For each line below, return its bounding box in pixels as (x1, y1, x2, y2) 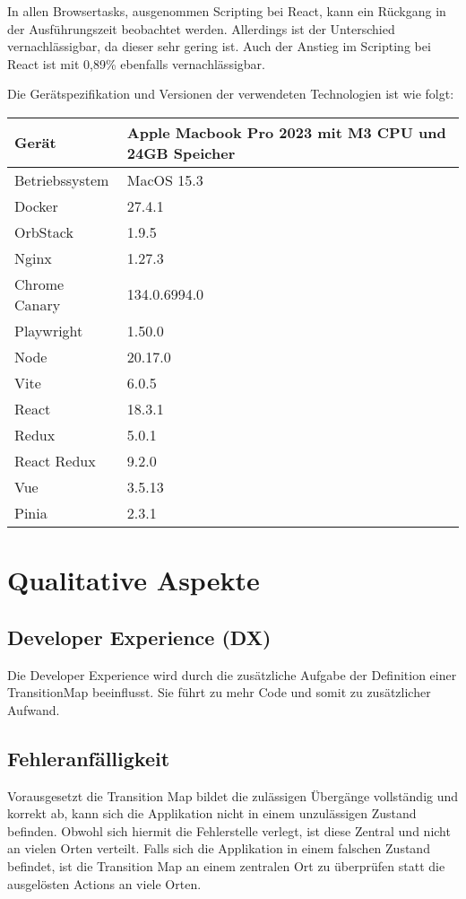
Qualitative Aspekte (7, 562, 260, 598)
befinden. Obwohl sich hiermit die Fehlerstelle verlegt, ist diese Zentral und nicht (7, 821, 451, 840)
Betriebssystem (14, 169, 109, 190)
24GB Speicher (126, 142, 236, 163)
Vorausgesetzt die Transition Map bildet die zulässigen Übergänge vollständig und (7, 786, 459, 805)
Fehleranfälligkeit (7, 744, 170, 772)
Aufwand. (7, 700, 60, 719)
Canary (14, 293, 61, 315)
